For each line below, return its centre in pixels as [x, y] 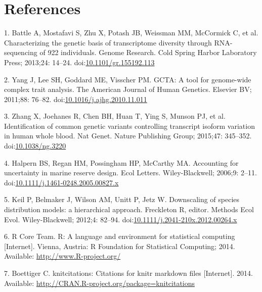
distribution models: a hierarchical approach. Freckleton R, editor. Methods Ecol [129, 209]
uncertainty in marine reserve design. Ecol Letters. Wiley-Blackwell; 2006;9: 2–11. [130, 173]
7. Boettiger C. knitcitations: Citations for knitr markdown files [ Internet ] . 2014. [128, 273]
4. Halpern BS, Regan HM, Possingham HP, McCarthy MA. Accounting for [121, 162]
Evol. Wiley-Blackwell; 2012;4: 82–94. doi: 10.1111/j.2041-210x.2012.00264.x [121, 219]
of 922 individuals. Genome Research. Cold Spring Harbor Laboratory [148, 52]
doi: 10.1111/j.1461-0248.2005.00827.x [61, 182]
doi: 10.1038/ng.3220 [35, 146]
